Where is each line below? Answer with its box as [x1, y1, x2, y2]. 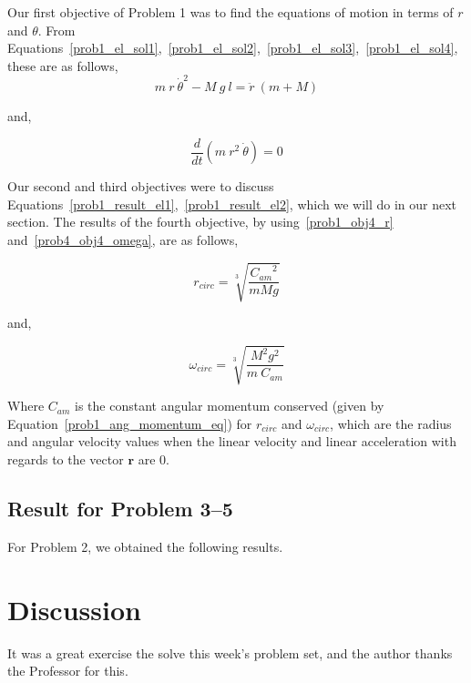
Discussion [7, 590, 141, 627]
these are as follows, [7, 56, 118, 75]
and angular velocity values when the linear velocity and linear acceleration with [7, 432, 456, 451]
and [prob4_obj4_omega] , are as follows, [7, 229, 239, 249]
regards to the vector [7, 450, 124, 468]
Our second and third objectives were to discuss [7, 177, 274, 196]
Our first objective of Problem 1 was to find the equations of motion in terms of [7, 3, 454, 21]
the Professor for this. [7, 661, 128, 680]
